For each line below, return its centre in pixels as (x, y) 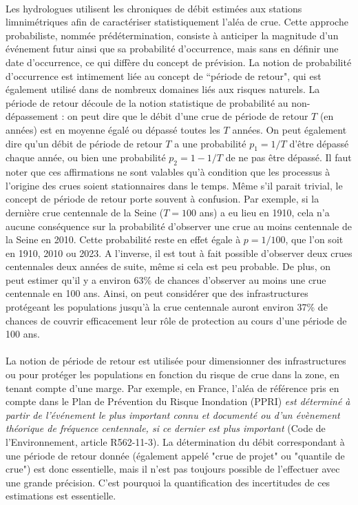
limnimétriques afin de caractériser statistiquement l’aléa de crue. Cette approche (177, 22)
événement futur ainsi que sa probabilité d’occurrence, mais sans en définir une (172, 49)
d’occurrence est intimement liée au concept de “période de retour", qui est (164, 75)
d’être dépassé (319, 143)
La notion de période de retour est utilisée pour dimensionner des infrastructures (176, 361)
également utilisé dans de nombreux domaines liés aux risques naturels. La (163, 89)
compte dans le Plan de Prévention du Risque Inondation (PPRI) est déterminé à (178, 401)
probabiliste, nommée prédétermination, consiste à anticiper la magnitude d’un (172, 35)
